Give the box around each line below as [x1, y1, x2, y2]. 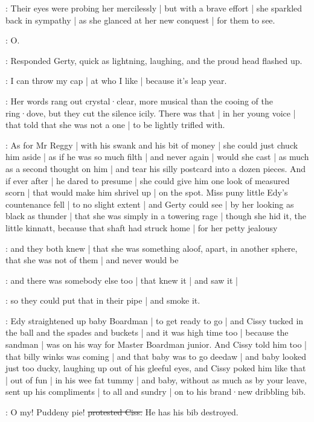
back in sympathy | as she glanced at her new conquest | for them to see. [5, 13, 275, 26]
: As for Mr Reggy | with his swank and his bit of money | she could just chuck [5, 138, 298, 151]
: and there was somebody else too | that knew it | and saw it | [5, 273, 238, 286]
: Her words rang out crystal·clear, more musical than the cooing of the [5, 94, 274, 107]
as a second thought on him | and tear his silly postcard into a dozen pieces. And [5, 162, 306, 174]
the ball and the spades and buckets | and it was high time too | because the [5, 326, 289, 339]
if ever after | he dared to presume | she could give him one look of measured [5, 174, 290, 187]
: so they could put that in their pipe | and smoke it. [5, 294, 200, 307]
